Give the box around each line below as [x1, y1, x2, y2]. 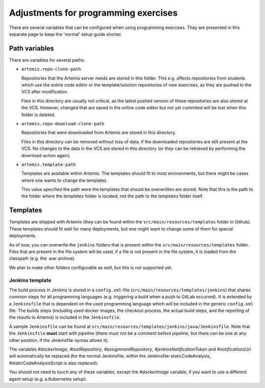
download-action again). [21, 152, 71, 158]
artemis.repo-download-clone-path [21, 121, 105, 126]
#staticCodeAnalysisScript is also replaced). [9, 360, 99, 366]
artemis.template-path [21, 162, 76, 167]
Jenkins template [9, 277, 52, 283]
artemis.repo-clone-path [21, 66, 81, 72]
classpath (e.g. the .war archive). [9, 255, 76, 261]
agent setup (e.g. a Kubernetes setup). [9, 376, 87, 382]
